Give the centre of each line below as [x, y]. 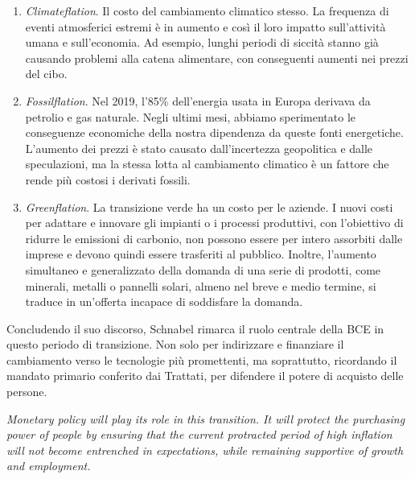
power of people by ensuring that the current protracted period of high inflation [199, 434]
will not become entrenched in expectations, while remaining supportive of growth [205, 450]
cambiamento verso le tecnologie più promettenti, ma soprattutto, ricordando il [202, 359]
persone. [27, 392]
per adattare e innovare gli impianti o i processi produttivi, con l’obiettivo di [214, 223]
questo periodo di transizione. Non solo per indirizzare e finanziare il [175, 344]
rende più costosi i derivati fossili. [108, 179]
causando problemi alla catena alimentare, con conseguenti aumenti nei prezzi [217, 58]
